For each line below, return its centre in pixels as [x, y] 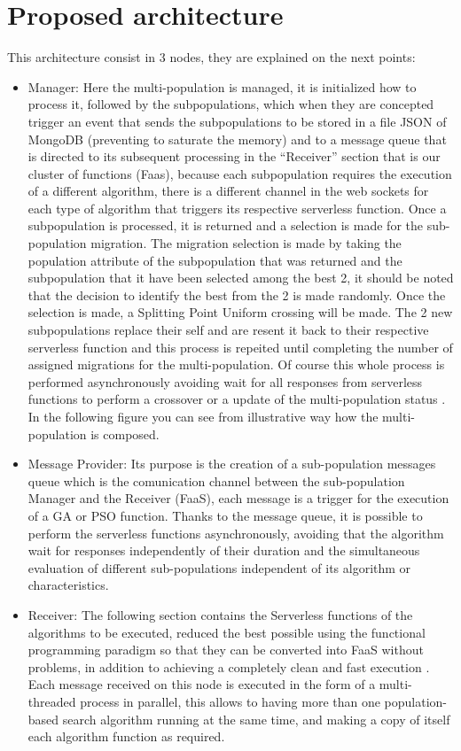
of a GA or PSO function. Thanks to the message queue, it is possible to [225, 515]
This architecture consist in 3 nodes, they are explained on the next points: [211, 57]
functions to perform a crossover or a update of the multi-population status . [237, 399]
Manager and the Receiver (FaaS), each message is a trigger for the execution [238, 498]
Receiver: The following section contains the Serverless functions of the [220, 614]
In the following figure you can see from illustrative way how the [203, 416]
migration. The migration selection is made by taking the [246, 243]
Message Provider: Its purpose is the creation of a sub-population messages [232, 464]
